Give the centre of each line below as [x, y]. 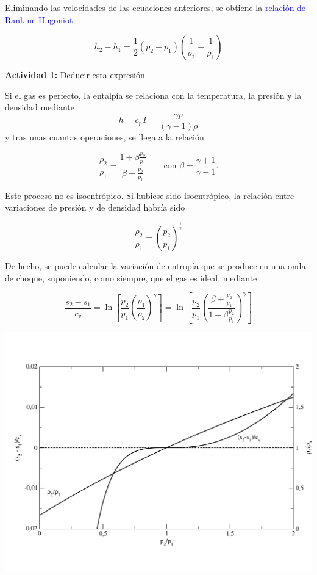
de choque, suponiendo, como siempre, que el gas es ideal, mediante [131, 277]
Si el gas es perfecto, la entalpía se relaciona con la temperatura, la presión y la [153, 95]
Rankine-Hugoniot [39, 19]
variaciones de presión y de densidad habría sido [95, 207]
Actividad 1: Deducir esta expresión [75, 75]
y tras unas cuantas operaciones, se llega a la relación [105, 137]
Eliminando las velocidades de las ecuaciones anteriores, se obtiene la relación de [155, 7]
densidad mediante [40, 107]
